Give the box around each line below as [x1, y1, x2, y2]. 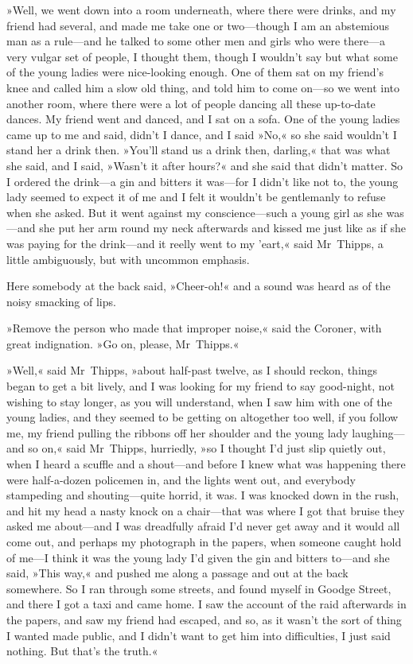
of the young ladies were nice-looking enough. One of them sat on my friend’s [6, 64, 384, 80]
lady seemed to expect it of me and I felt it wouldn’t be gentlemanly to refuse [6, 188, 386, 205]
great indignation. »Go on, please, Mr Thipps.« [6, 335, 240, 351]
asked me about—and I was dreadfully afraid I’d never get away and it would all [6, 518, 400, 534]
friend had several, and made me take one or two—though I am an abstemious [6, 17, 389, 33]
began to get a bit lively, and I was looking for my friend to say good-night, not [6, 378, 395, 394]
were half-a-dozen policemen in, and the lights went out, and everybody [6, 471, 356, 487]
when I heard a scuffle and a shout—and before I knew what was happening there [6, 456, 406, 472]
